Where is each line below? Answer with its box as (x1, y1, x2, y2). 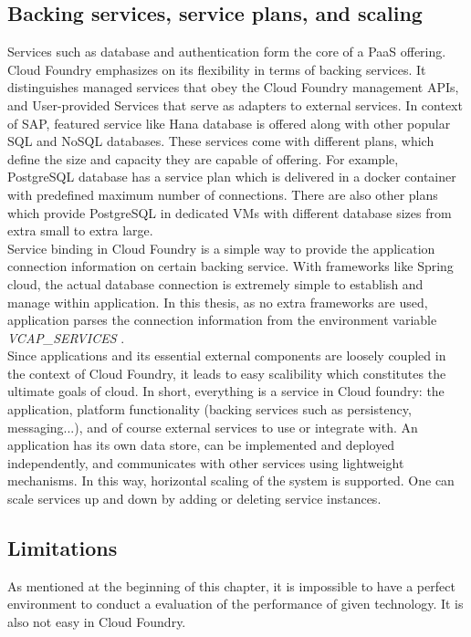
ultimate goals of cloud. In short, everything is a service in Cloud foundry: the (7, 381, 445, 401)
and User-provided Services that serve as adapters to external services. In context (7, 95, 463, 114)
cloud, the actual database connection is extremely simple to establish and (7, 274, 424, 293)
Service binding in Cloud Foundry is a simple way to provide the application (7, 238, 435, 257)
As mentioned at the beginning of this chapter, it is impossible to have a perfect (7, 576, 455, 595)
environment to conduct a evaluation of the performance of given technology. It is (7, 594, 464, 613)
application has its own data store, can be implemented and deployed (7, 435, 395, 454)
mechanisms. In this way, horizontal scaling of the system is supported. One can (7, 471, 455, 490)
